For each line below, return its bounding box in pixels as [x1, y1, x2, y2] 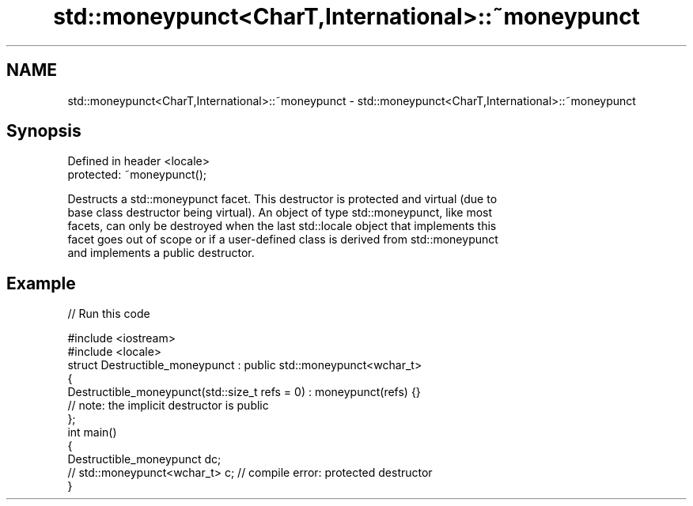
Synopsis [6, 121, 81, 142]
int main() [67, 425, 117, 440]
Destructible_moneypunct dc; [67, 452, 222, 466]
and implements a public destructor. [67, 246, 255, 260]
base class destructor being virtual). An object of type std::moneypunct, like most [67, 206, 493, 220]
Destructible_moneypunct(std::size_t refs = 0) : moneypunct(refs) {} [67, 385, 421, 399]
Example [6, 273, 76, 293]
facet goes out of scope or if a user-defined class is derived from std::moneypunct [67, 232, 498, 247]
